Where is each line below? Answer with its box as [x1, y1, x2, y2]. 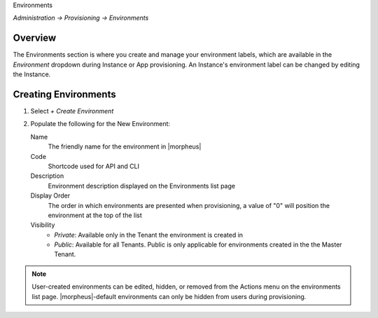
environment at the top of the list [48, 211, 143, 219]
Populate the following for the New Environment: [30, 120, 171, 128]
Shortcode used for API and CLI [48, 162, 140, 170]
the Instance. [13, 70, 51, 78]
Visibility [30, 221, 55, 229]
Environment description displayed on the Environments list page [48, 181, 236, 190]
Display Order [30, 191, 71, 200]
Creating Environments [13, 88, 116, 100]
